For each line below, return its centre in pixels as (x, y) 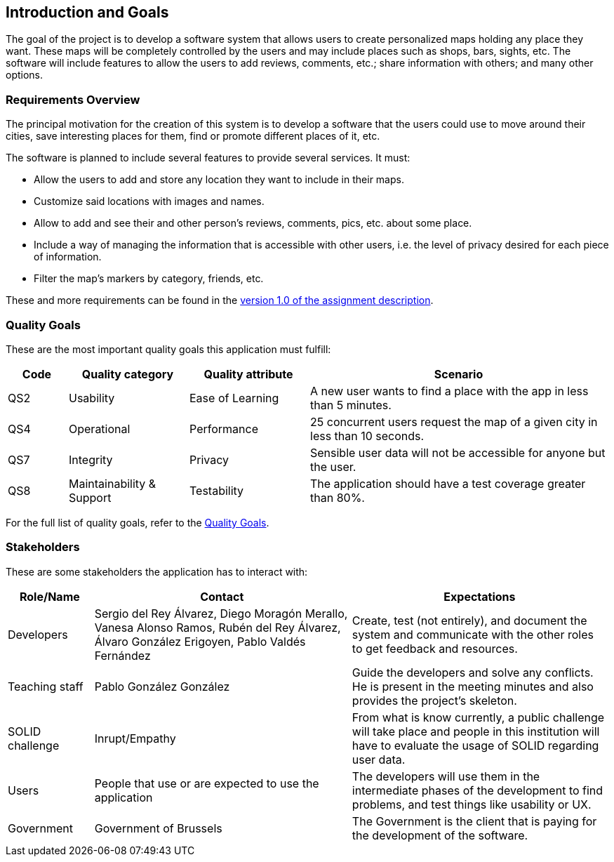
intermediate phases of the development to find (478, 790)
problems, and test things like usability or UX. (472, 804)
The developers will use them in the (446, 776)
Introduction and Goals (87, 12)
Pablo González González (162, 686)
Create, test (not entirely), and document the (469, 620)
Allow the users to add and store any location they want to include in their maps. (219, 180)
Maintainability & (113, 483)
